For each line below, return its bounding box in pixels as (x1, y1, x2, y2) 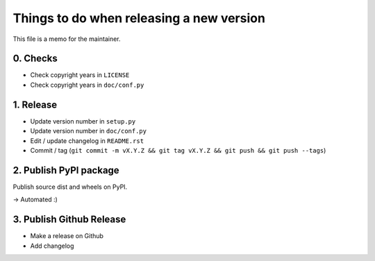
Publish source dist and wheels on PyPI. (12, 183, 128, 191)
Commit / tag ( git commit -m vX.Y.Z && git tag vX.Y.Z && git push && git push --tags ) (30, 146, 326, 154)
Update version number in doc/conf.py (30, 127, 147, 135)
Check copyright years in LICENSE (30, 71, 130, 79)
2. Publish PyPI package (12, 164, 119, 176)
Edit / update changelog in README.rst (30, 136, 144, 145)
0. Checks (12, 53, 58, 65)
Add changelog (30, 242, 74, 250)
